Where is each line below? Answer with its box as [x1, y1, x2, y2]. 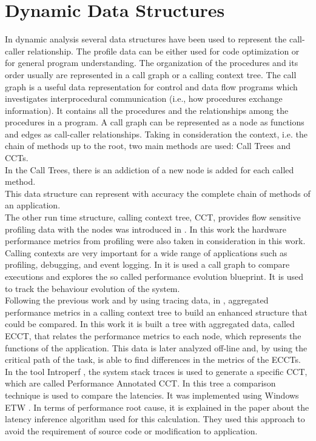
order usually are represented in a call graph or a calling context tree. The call [5, 68, 297, 81]
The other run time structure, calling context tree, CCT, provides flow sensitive [5, 211, 301, 224]
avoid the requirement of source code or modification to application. [5, 424, 258, 437]
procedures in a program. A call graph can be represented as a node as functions [5, 116, 304, 128]
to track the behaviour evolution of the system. [5, 282, 180, 294]
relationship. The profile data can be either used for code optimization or [27, 44, 300, 57]
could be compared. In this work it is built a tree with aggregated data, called [5, 317, 295, 330]
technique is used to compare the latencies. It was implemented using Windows [5, 388, 299, 401]
